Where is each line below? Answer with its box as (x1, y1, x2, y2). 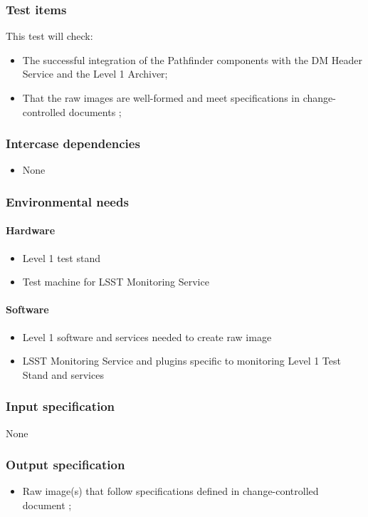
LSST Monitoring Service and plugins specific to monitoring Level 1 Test (22, 353, 341, 368)
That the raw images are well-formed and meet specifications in (22, 90, 300, 105)
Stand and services (22, 367, 104, 382)
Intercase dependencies (6, 135, 140, 152)
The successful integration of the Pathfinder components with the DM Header (22, 52, 362, 67)
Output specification (6, 456, 125, 474)
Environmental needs (6, 192, 129, 210)
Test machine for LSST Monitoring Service (22, 274, 209, 289)
